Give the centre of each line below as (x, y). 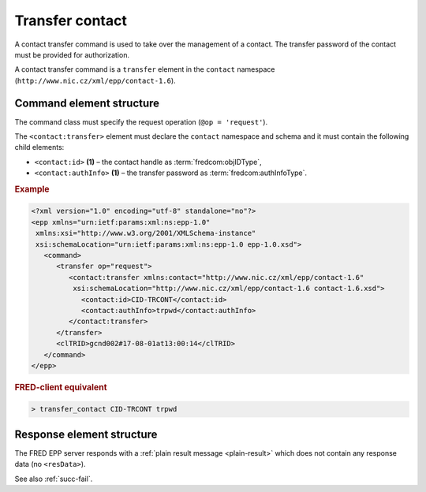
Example (32, 189)
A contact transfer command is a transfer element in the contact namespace (145, 69)
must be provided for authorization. (72, 54)
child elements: (39, 147)
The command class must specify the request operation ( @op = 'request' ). (141, 121)
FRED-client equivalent (61, 387)
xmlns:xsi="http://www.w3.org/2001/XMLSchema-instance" (146, 233)
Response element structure (86, 434)
